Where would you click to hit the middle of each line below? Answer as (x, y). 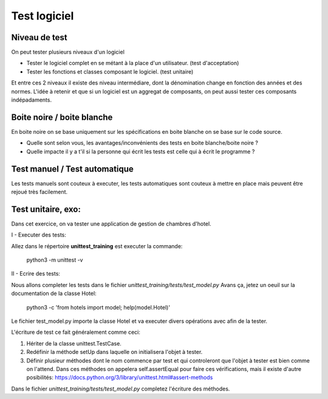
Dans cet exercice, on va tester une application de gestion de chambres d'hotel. (111, 224)
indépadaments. (31, 100)
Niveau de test (39, 37)
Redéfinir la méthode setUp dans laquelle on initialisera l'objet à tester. (114, 352)
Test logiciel (43, 16)
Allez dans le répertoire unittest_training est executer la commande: (97, 246)
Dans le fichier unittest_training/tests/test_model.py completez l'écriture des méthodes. (121, 389)
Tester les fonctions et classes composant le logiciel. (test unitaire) (110, 71)
